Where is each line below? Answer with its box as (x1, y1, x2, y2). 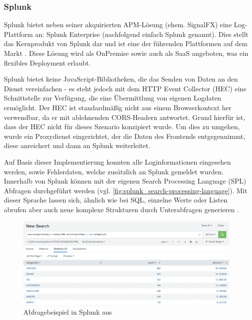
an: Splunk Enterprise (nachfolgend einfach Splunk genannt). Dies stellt (35, 29, 249, 39)
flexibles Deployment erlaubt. (4, 57, 91, 67)
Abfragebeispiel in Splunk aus (23, 307, 112, 317)
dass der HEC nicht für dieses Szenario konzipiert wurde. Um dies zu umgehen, (4, 121, 240, 132)
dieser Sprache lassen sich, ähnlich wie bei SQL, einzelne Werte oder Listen (4, 195, 228, 205)
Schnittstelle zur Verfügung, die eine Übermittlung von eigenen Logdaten (4, 93, 221, 103)
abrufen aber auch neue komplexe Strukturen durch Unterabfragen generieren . (4, 204, 239, 214)
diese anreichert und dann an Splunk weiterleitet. (4, 140, 151, 151)
